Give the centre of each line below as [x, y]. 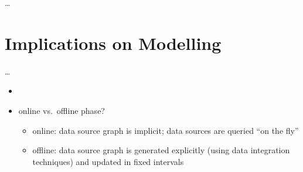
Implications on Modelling [113, 43]
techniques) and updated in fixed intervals [108, 161]
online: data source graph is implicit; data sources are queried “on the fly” [166, 130]
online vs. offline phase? [62, 110]
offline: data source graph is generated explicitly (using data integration [161, 150]
